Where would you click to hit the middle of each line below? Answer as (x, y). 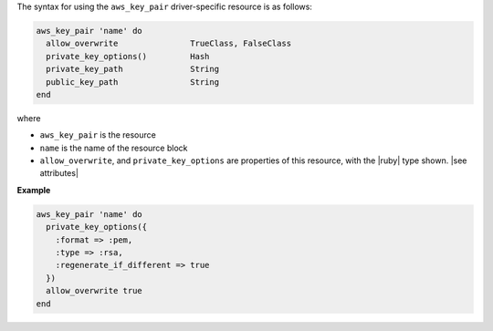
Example (34, 190)
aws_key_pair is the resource (98, 135)
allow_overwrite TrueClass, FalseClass (169, 44)
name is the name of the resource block (114, 148)
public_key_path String (132, 82)
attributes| (59, 173)
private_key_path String (132, 69)
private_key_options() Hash (128, 56)
